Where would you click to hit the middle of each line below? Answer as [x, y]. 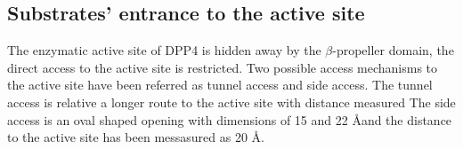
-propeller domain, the [393, 50]
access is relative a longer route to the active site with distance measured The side [231, 102]
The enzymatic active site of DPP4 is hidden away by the [164, 50]
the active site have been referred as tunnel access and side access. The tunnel [220, 85]
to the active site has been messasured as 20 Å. [136, 137]
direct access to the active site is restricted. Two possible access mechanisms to [223, 67]
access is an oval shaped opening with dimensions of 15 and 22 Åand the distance [230, 119]
